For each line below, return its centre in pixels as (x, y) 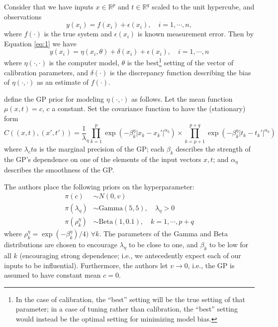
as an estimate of (63, 82)
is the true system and (78, 34)
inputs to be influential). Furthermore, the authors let (86, 265)
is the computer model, (84, 63)
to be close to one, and (163, 245)
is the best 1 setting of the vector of (180, 62)
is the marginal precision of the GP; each (102, 148)
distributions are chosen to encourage (61, 245)
